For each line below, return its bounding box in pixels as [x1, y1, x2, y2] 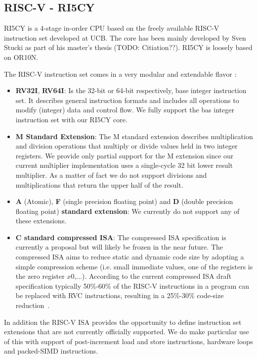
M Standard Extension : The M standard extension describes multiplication [15, 131, 253, 141]
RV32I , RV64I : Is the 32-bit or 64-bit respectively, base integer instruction [15, 85, 247, 96]
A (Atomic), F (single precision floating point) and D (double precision [15, 196, 233, 206]
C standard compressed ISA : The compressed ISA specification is [15, 232, 226, 242]
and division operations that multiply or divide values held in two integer [15, 141, 238, 151]
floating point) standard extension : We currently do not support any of [15, 205, 240, 216]
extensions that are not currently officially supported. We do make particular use [4, 326, 249, 337]
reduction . [15, 300, 50, 310]
